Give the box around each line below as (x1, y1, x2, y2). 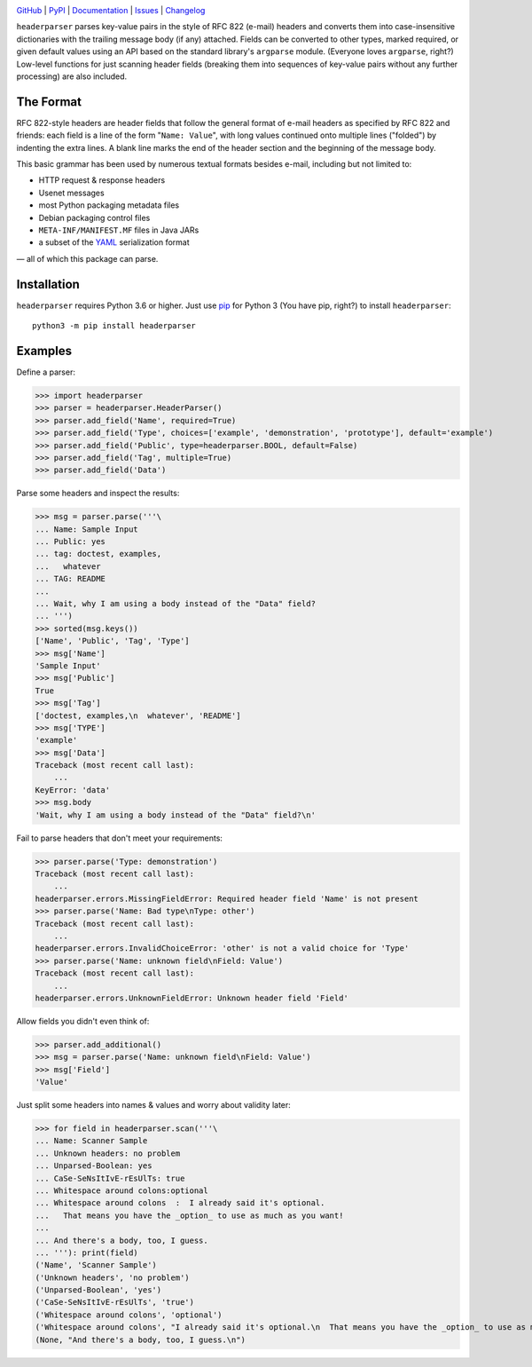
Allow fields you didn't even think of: (16, 1015, 150, 1026)
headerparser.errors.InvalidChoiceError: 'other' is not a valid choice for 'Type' (35, 944, 410, 953)
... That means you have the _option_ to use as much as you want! (35, 1210, 344, 1221)
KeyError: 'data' (35, 785, 111, 794)
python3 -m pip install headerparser (32, 320, 197, 331)
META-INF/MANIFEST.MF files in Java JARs (38, 225, 199, 235)
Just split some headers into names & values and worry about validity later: (16, 1100, 292, 1110)
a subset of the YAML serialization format (38, 237, 190, 248)
